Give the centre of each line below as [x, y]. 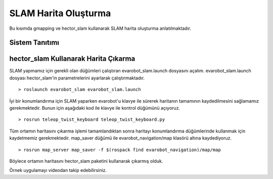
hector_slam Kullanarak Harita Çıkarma [72, 59]
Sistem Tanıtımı [34, 43]
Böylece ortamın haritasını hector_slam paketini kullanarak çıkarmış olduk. [86, 161]
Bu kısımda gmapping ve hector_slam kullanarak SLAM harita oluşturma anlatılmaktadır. [100, 28]
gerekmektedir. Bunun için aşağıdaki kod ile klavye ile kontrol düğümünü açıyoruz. [95, 108]
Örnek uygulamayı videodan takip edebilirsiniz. [58, 170]
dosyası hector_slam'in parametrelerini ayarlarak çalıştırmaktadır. [77, 78]
